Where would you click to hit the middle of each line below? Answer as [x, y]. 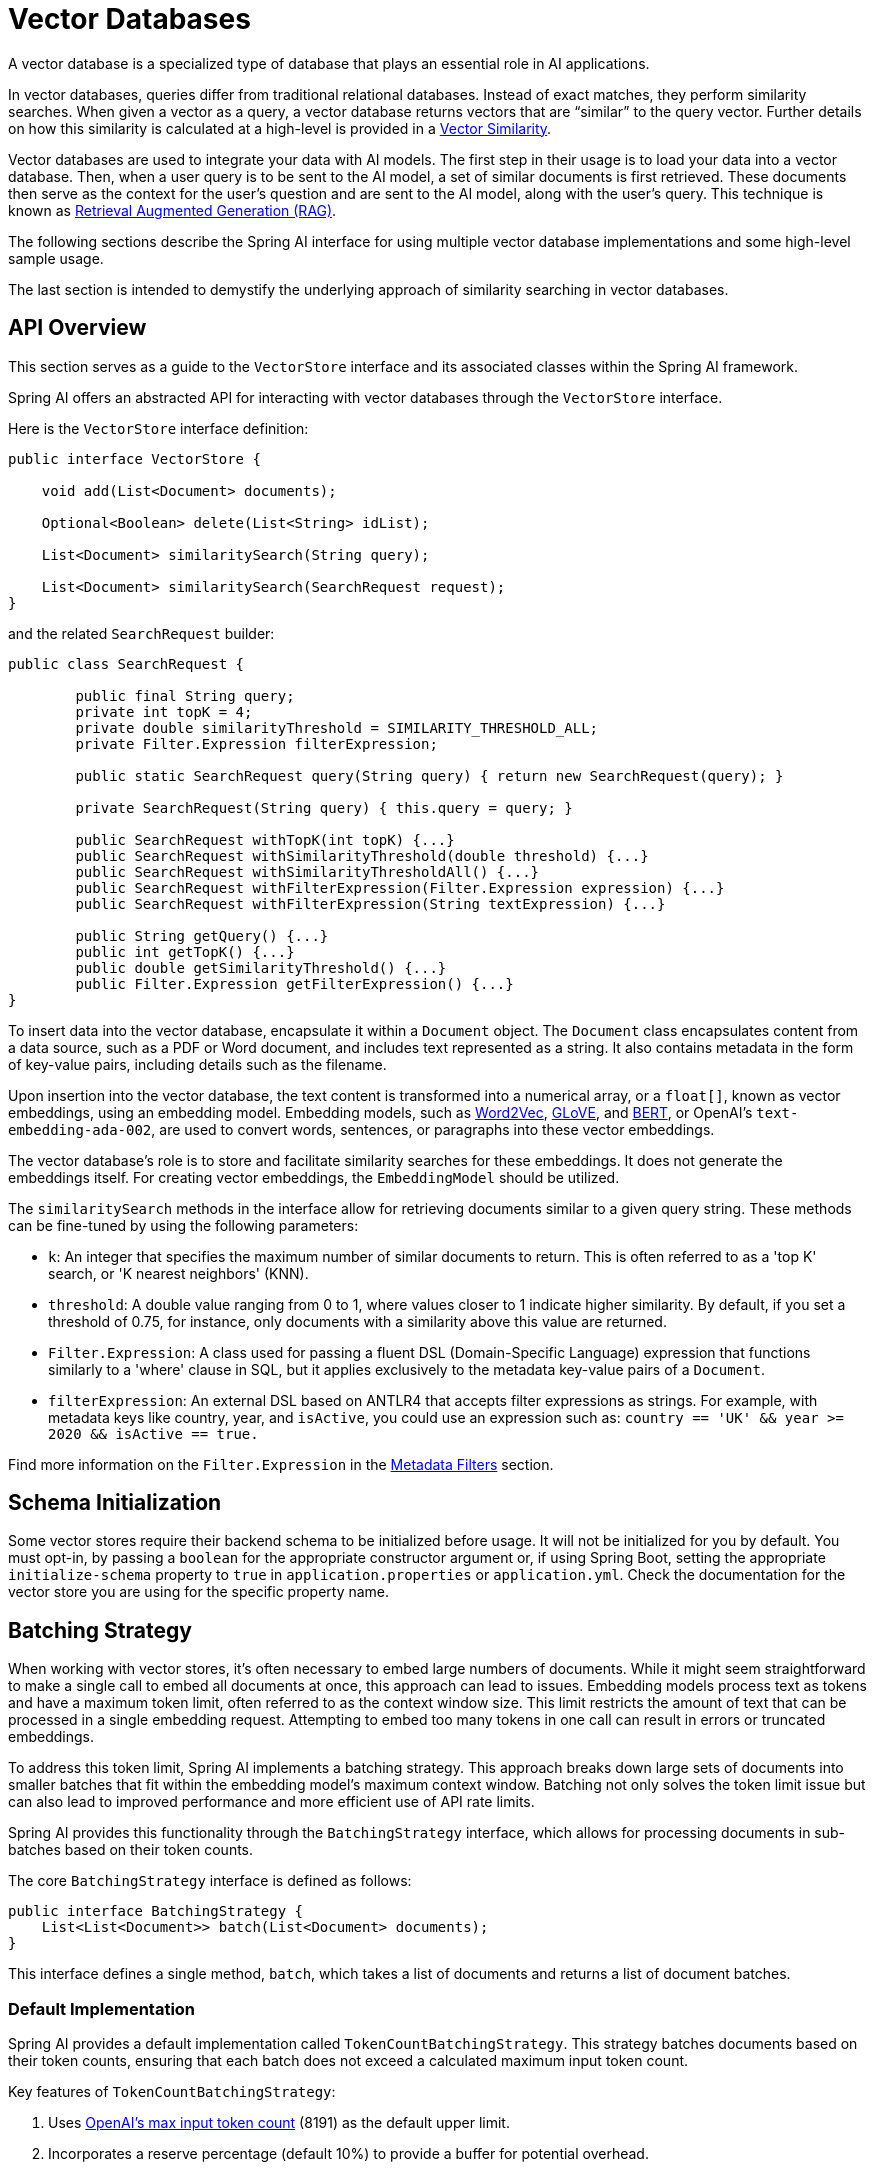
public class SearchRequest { [126, 663]
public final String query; [185, 695]
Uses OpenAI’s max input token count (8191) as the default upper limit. [279, 2123]
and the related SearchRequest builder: [141, 633]
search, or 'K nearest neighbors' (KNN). [178, 1273]
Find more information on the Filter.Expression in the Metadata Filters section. [281, 1464]
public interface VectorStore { [134, 458]
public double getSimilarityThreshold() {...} [261, 967]
